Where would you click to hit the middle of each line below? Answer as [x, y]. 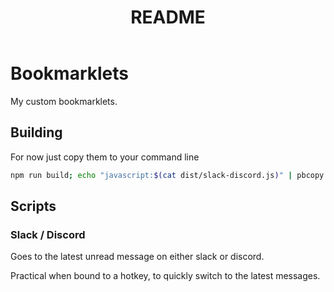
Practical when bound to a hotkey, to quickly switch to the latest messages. [165, 276]
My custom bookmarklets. [64, 101]
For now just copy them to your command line [105, 157]
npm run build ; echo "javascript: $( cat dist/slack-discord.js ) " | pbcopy [167, 175]
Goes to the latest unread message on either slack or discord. [137, 257]
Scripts [33, 206]
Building [36, 132]
